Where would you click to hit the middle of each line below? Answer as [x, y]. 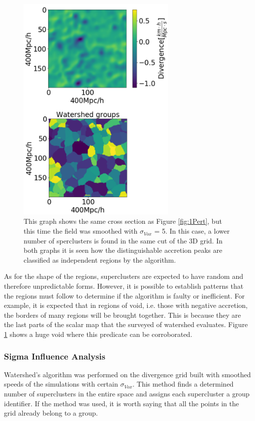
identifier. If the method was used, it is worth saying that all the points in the [122, 403]
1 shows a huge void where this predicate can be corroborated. [98, 334]
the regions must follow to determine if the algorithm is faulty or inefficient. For [125, 295]
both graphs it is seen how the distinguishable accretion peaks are [123, 250]
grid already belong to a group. [51, 413]
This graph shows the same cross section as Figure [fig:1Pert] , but [123, 221]
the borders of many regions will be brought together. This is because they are [123, 315]
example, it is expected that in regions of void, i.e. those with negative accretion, [126, 305]
